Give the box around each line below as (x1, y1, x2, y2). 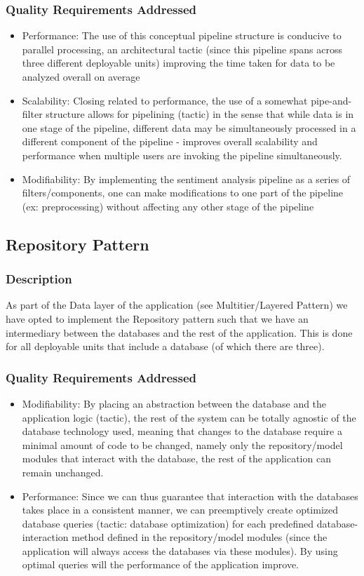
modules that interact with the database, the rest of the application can (22, 451, 331, 466)
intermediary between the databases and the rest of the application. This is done (6, 325, 353, 340)
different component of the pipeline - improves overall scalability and (22, 134, 318, 149)
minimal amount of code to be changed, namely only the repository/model (22, 437, 343, 452)
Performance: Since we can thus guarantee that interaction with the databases (22, 488, 358, 503)
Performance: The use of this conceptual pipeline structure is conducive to (22, 28, 342, 43)
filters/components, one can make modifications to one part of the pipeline (22, 185, 344, 200)
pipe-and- (311, 93, 352, 107)
